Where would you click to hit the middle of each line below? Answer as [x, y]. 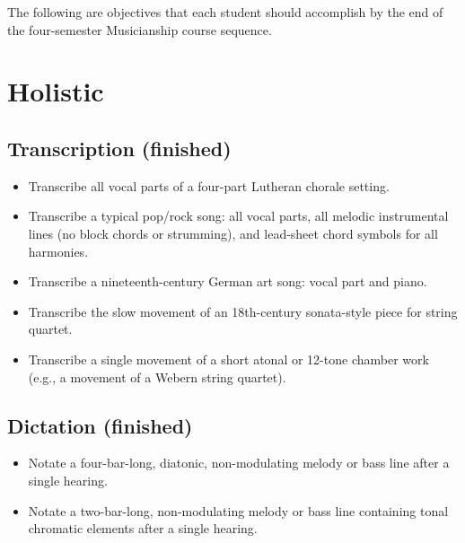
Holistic [56, 91]
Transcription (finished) [119, 148]
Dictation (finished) [100, 425]
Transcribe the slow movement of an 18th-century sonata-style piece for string [243, 311]
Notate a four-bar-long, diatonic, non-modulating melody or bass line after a [239, 463]
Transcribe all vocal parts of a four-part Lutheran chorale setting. [209, 185]
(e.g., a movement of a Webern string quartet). [157, 377]
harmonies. [58, 251]
